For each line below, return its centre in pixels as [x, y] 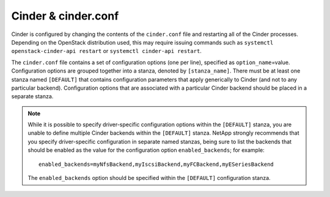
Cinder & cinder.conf [65, 16]
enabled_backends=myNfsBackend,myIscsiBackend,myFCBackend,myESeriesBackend [156, 164]
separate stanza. [32, 96]
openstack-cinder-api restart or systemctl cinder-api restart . [106, 51]
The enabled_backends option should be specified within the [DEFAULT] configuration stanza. [149, 178]
